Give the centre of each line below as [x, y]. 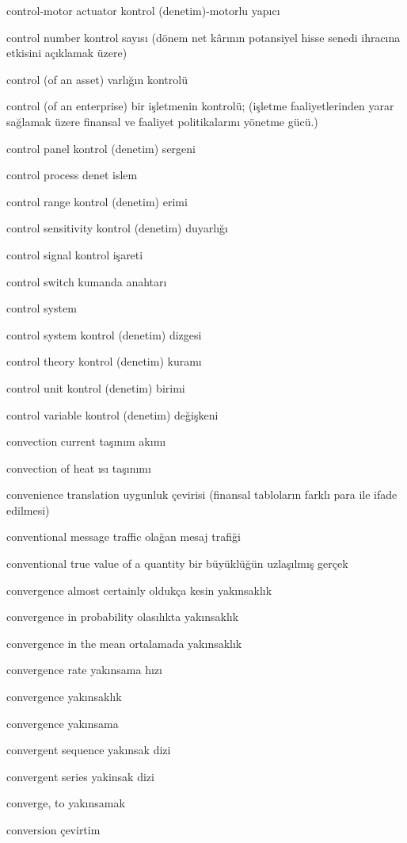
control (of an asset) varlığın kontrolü [97, 79]
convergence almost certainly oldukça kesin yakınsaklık [139, 590]
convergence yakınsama [63, 723]
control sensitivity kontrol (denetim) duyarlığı [117, 228]
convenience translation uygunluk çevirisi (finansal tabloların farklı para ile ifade [202, 494]
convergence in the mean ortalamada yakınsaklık [124, 643]
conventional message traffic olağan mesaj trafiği [124, 536]
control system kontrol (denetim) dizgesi [104, 334]
